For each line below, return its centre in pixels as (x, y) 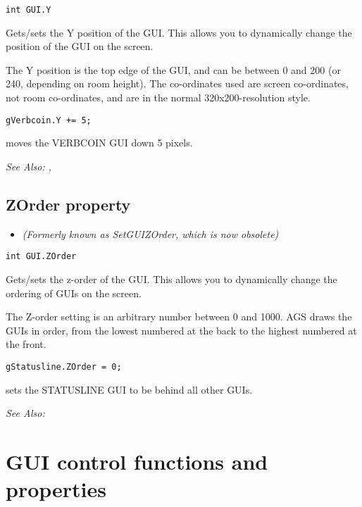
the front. (26, 344)
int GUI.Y (29, 10)
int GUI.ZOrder (41, 257)
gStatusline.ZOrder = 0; (64, 367)
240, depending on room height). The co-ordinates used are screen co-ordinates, (177, 83)
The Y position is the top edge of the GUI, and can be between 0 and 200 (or (173, 69)
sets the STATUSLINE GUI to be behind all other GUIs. (129, 389)
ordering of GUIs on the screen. (74, 293)
